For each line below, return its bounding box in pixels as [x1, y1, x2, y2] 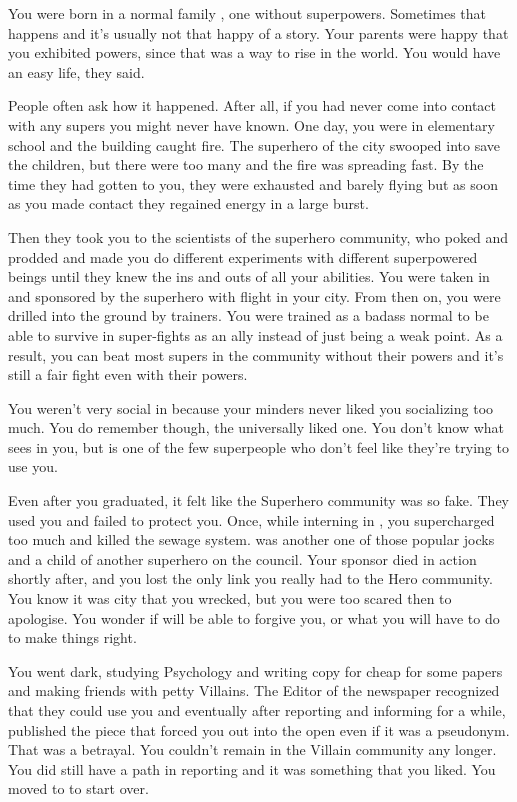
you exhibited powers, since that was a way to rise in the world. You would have [8, 42, 501, 63]
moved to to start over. [8, 778, 149, 799]
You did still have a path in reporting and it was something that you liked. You [8, 758, 496, 779]
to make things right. [8, 627, 137, 648]
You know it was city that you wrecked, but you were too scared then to [8, 588, 452, 609]
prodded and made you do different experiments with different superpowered [8, 246, 478, 267]
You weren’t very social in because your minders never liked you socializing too [8, 397, 494, 418]
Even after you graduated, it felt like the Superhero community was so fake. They [8, 490, 510, 511]
